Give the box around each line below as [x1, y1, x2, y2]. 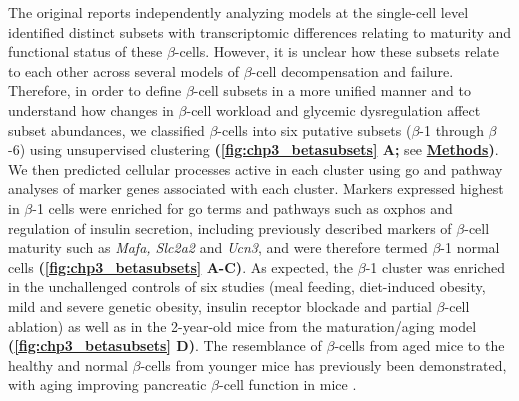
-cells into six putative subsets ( [217, 119, 412, 140]
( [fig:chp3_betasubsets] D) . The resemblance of [8, 335, 322, 356]
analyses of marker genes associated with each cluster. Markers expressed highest [8, 178, 504, 199]
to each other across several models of [8, 60, 239, 81]
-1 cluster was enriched [365, 256, 506, 277]
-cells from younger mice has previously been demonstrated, [140, 354, 507, 375]
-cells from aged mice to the [334, 335, 505, 356]
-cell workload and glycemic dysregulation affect [186, 99, 481, 120]
